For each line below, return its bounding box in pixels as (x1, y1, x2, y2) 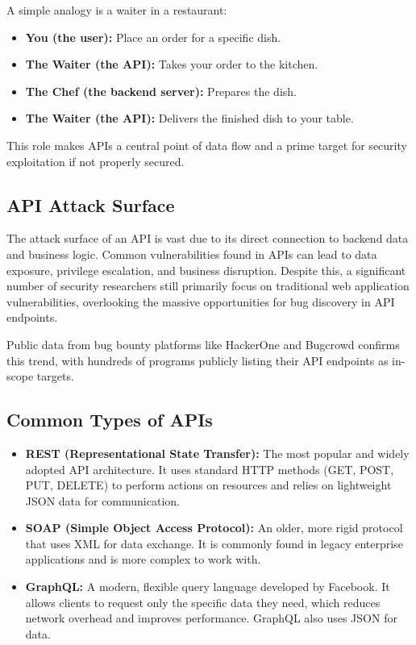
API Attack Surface (6, 192, 175, 217)
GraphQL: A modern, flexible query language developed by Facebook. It (25, 578, 390, 595)
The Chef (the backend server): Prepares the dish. (25, 82, 297, 99)
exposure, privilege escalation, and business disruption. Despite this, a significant (6, 261, 406, 278)
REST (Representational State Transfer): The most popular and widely (25, 444, 410, 461)
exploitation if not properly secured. (6, 152, 185, 169)
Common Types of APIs (6, 407, 213, 432)
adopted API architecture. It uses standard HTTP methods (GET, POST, (25, 460, 394, 477)
